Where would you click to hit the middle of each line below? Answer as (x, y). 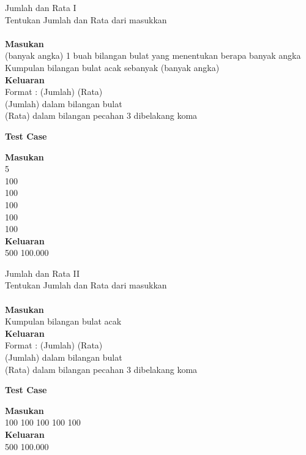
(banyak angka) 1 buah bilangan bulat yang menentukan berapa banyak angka (153, 55)
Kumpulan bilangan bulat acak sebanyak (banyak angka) (112, 67)
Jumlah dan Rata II (43, 273)
